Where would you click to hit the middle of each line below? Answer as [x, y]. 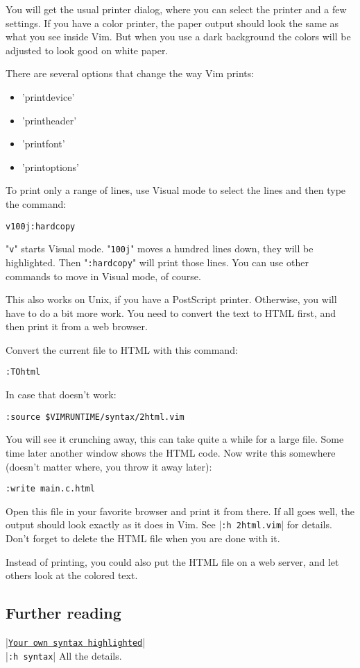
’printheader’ [49, 120]
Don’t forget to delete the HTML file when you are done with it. [143, 538]
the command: [36, 203]
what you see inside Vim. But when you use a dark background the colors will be [178, 36]
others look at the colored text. [72, 575]
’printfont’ [43, 144]
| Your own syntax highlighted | [76, 642]
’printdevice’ [48, 96]
